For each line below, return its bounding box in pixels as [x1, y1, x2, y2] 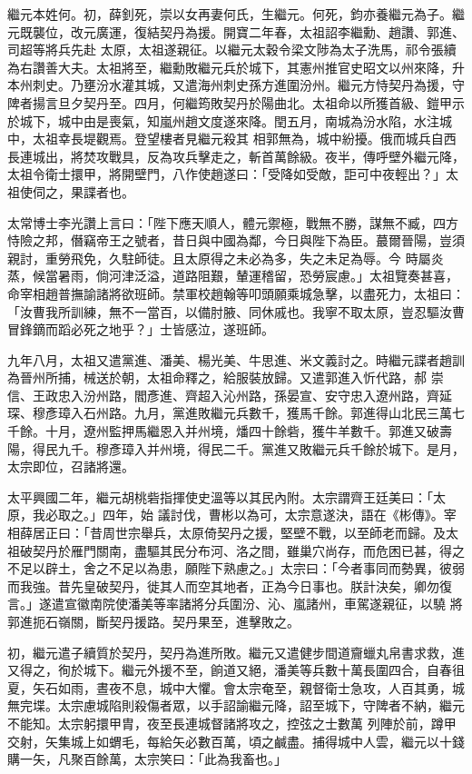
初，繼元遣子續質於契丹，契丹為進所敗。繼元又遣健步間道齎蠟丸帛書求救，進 [7, 642, 465, 661]
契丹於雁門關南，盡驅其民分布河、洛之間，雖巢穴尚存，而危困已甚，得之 [32, 541, 465, 560]
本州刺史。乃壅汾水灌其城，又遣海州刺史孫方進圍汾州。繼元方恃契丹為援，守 [7, 75, 465, 94]
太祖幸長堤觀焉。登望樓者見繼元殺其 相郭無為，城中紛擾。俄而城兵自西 [32, 129, 457, 148]
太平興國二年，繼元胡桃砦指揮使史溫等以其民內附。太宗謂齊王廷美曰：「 [7, 487, 433, 506]
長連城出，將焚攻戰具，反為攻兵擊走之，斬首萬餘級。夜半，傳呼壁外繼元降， [7, 146, 465, 165]
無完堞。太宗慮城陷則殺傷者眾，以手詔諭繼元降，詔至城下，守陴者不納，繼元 [7, 696, 465, 715]
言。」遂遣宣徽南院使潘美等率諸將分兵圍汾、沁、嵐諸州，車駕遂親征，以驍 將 [7, 594, 463, 613]
